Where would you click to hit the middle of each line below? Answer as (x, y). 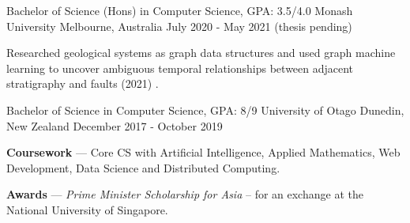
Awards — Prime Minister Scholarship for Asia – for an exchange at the (185, 194)
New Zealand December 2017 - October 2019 (115, 125)
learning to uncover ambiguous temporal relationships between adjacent (180, 68)
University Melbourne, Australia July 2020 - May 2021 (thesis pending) (179, 26)
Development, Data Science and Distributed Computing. (143, 167)
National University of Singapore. (87, 209)
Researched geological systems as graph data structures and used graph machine (201, 53)
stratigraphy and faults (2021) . (83, 83)
